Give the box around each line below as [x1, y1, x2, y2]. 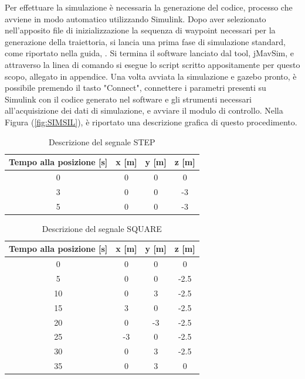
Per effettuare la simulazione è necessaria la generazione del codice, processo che [5, 1, 293, 13]
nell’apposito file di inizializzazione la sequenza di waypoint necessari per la [5, 24, 276, 36]
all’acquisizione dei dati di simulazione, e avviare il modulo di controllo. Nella [5, 104, 283, 117]
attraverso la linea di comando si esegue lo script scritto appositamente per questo [5, 58, 300, 70]
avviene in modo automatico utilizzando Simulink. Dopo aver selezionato [5, 12, 266, 25]
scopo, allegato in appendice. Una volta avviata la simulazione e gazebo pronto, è [5, 70, 297, 82]
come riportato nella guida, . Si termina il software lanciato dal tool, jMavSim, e [5, 47, 294, 59]
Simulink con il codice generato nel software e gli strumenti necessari [5, 93, 252, 105]
